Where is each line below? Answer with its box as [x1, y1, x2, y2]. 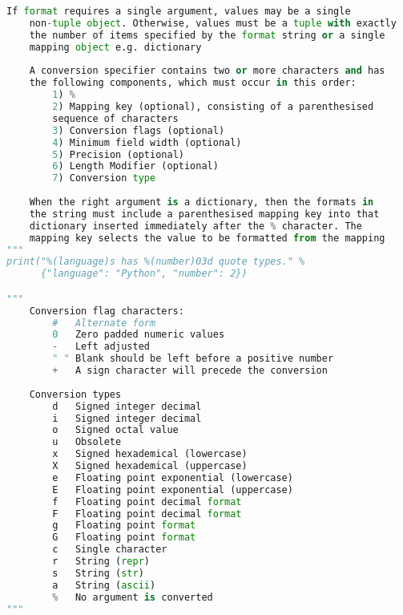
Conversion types [29, 388, 122, 400]
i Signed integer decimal [52, 412, 202, 424]
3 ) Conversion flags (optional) [52, 124, 225, 136]
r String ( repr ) [52, 556, 150, 568]
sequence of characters [52, 112, 179, 124]
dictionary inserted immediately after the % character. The [29, 220, 362, 232]
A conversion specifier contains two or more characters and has [29, 65, 385, 77]
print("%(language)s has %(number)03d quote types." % [6, 256, 305, 268]
